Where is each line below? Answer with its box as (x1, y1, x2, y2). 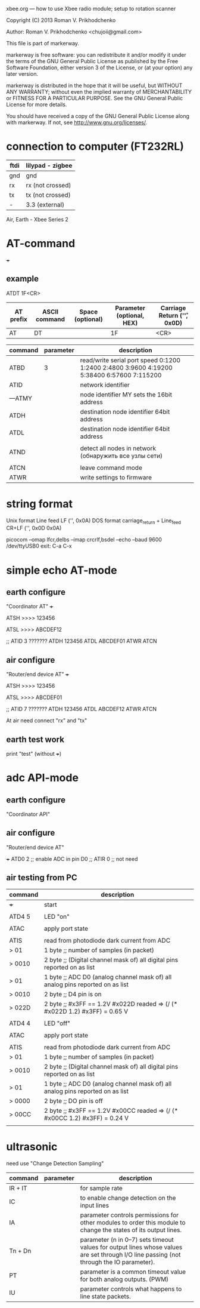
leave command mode (80, 463, 143, 472)
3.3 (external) (26, 200, 64, 208)
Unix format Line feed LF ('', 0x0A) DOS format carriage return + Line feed (6, 516, 182, 525)
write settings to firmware (80, 473, 152, 481)
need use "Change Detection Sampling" (6, 1159, 104, 1167)
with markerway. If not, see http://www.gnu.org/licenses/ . (6, 119, 148, 126)
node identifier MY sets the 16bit (80, 390, 173, 399)
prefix (10, 315, 28, 323)
